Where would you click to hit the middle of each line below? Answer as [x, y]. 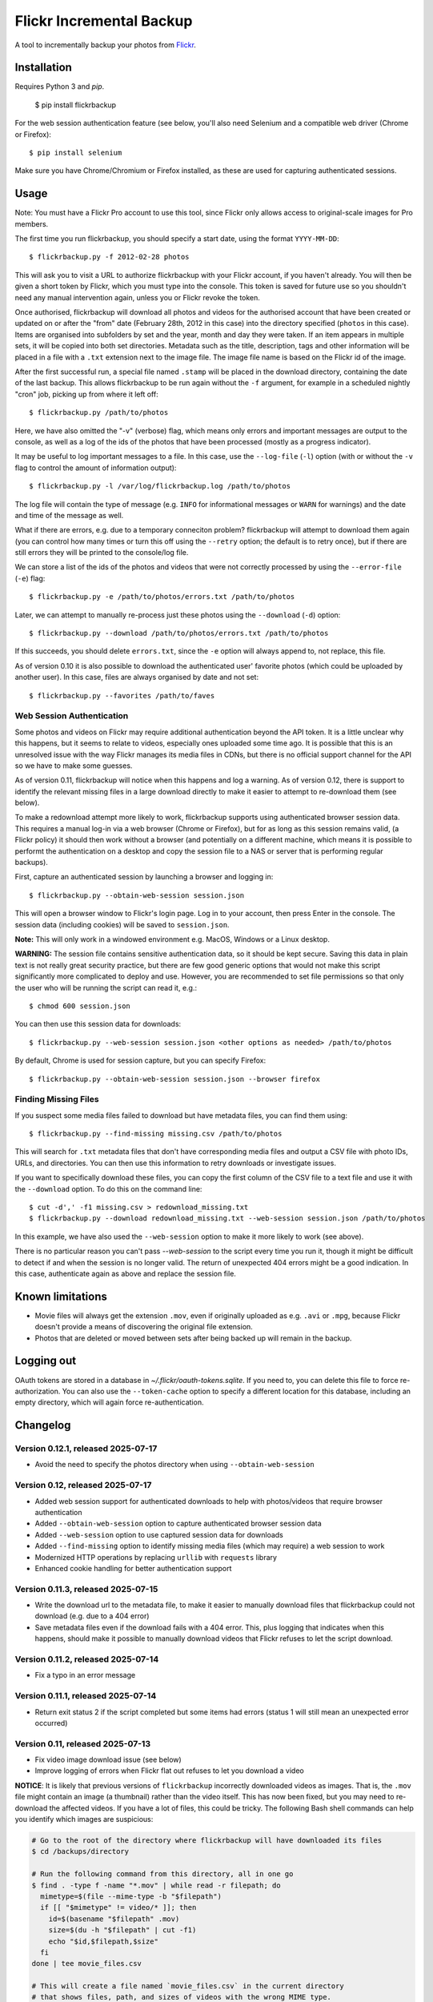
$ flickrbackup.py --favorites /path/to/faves [122, 695]
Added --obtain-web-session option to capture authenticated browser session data [178, 1524]
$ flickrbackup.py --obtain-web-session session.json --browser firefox [174, 1079]
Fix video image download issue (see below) [108, 1760]
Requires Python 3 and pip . [60, 86]
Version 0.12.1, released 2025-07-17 [86, 1449]
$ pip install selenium [76, 153]
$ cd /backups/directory [80, 1851]
